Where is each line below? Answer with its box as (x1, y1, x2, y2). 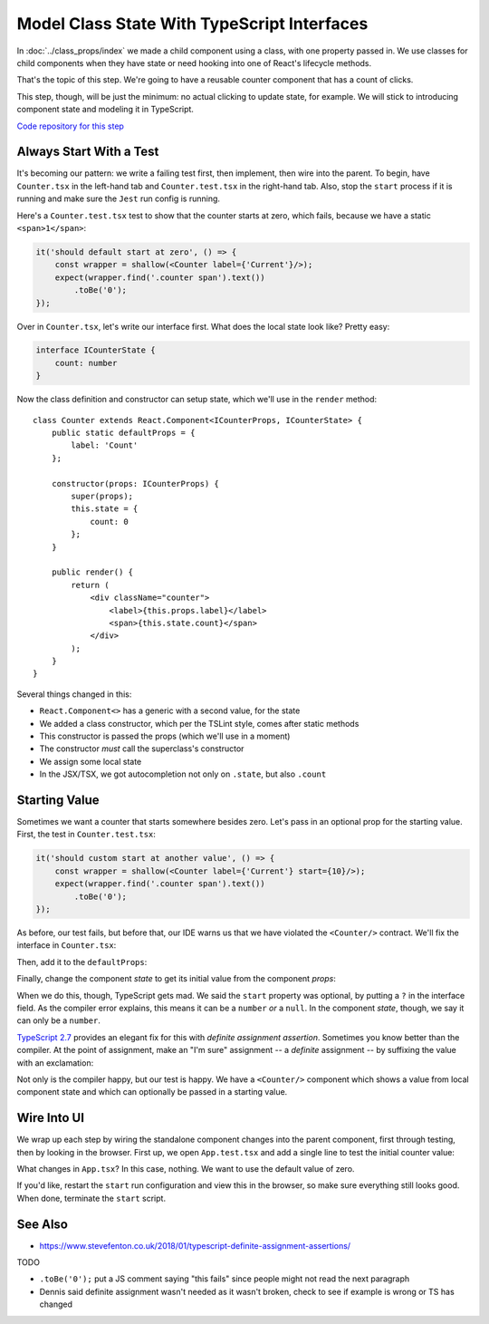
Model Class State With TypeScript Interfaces (16, 14, 369, 34)
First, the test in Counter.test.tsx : (16, 829, 156, 840)
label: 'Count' (71, 440, 139, 450)
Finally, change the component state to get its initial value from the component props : (16, 973, 337, 984)
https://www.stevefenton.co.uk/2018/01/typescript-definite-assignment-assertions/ (39, 1240, 351, 1251)
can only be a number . (16, 1015, 101, 1026)
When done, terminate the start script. (16, 1193, 167, 1203)
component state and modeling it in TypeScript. (16, 104, 195, 115)
